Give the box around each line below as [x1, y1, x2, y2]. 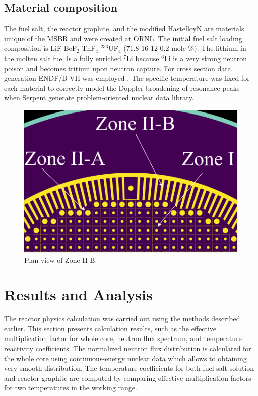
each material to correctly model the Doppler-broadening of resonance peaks [4, 82, 240, 93]
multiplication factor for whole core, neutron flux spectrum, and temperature [4, 333, 242, 344]
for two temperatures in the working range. [4, 382, 137, 393]
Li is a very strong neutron [164, 52, 247, 63]
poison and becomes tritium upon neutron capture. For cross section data [4, 63, 231, 73]
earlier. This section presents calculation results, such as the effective [4, 323, 217, 333]
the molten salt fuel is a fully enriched [4, 52, 121, 63]
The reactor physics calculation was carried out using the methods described [4, 313, 240, 324]
